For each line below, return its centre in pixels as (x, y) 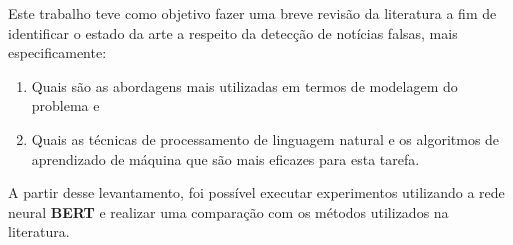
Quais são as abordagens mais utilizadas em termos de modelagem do (244, 85)
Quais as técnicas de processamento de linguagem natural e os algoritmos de (265, 138)
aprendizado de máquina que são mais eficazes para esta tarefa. (225, 158)
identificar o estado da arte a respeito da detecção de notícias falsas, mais (233, 32)
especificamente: (57, 52)
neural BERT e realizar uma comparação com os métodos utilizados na (228, 211)
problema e (65, 105)
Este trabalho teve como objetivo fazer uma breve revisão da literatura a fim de (252, 13)
